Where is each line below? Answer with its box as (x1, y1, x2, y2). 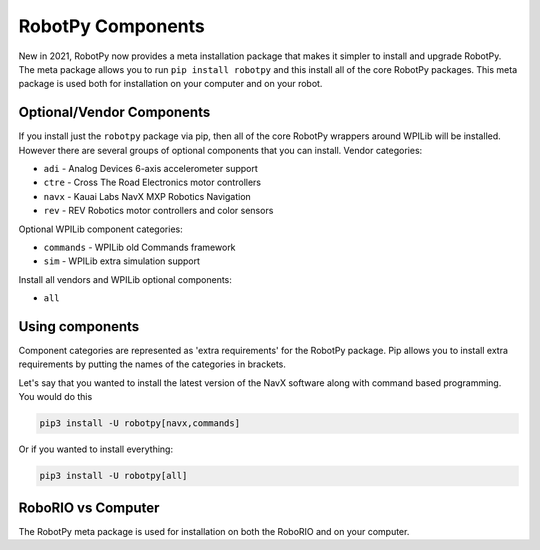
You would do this (18, 391, 93, 403)
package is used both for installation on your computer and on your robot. (18, 78, 323, 90)
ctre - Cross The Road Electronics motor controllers (43, 176, 262, 189)
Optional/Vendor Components (18, 104, 211, 121)
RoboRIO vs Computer (18, 499, 160, 516)
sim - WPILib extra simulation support (43, 255, 200, 267)
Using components (18, 318, 140, 335)
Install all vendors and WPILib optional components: (18, 273, 232, 285)
